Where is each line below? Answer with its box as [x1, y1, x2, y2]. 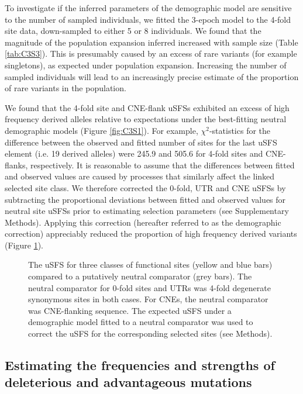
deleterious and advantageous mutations [5, 373, 252, 391]
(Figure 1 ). [5, 239, 43, 251]
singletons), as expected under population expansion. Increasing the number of [5, 58, 287, 71]
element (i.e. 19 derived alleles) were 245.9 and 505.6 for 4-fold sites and [5, 147, 263, 160]
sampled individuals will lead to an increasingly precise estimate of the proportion [5, 70, 299, 82]
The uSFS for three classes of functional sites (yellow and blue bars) [28, 258, 273, 271]
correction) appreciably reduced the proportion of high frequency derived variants [5, 227, 297, 240]
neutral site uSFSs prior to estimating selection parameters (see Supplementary [5, 205, 289, 217]
